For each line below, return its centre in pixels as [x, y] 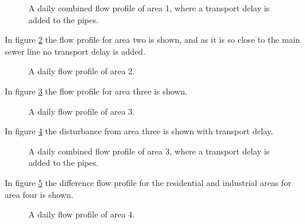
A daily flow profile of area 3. [82, 111]
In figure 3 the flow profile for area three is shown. [96, 91]
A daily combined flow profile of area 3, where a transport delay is [149, 151]
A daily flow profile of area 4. [82, 214]
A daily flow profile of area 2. [82, 71]
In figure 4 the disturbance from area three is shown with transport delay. [139, 131]
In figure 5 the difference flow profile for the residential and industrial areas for [148, 182]
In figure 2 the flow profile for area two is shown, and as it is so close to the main [152, 40]
